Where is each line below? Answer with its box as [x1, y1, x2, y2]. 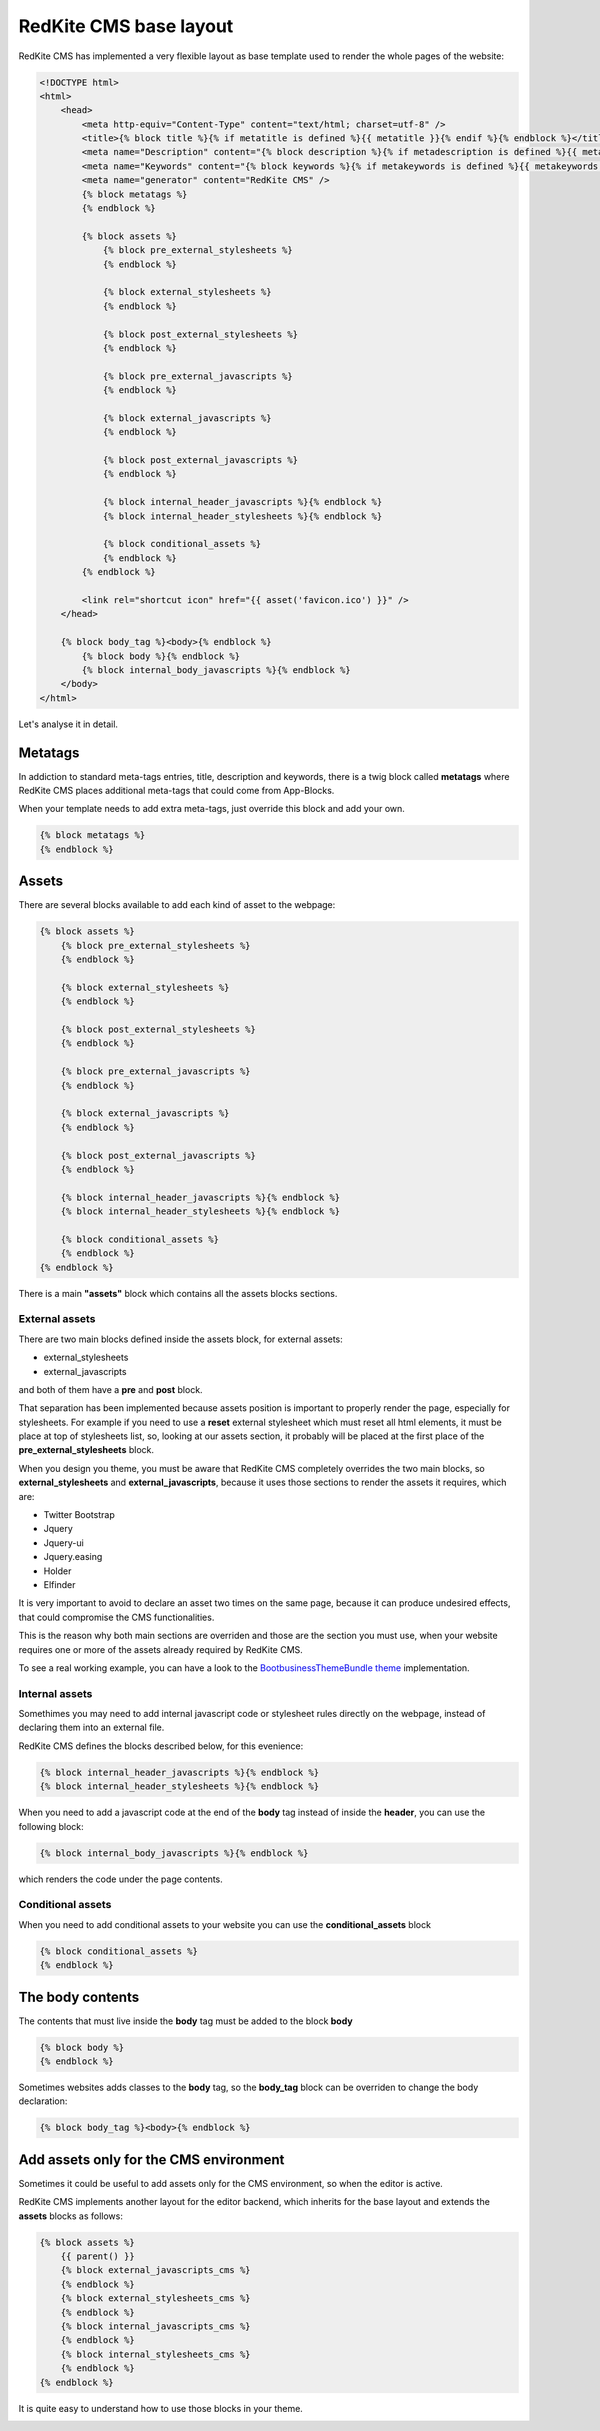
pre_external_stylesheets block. [18, 1444, 155, 1456]
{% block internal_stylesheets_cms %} [60, 2348, 251, 2360]
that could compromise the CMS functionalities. [18, 1611, 215, 1623]
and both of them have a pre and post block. [18, 1383, 204, 1395]
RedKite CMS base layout [18, 15, 234, 37]
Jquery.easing [43, 1551, 103, 1563]
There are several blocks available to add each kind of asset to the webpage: [18, 899, 336, 911]
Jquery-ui [43, 1536, 84, 1549]
